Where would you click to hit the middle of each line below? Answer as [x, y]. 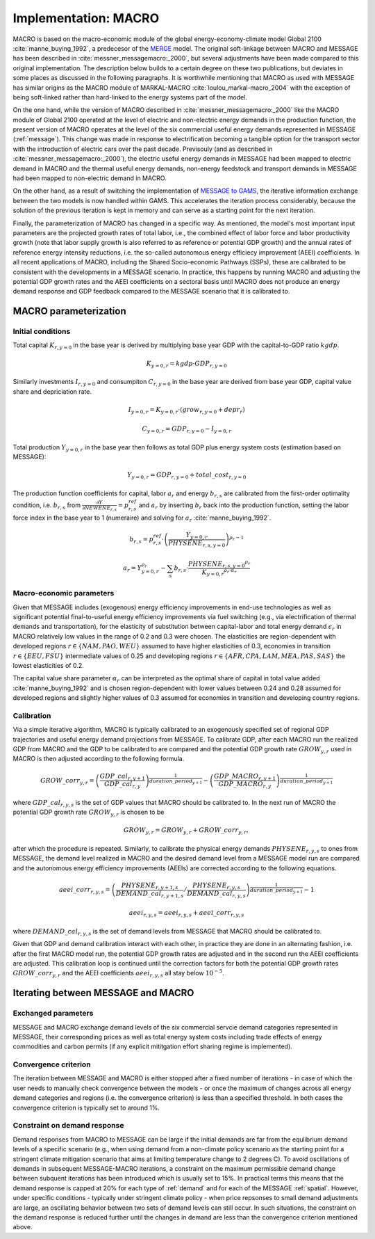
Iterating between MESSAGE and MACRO [103, 993]
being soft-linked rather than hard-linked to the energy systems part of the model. [130, 97]
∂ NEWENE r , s [100, 508]
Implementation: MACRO [86, 18]
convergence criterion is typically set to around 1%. [86, 1108]
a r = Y [132, 569]
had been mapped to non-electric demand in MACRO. [90, 178]
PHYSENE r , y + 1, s [150, 886]
